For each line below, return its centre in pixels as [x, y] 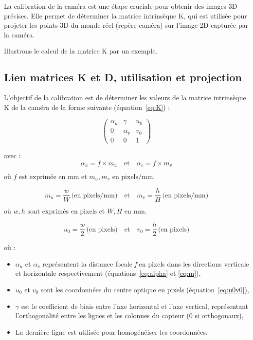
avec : [12, 155]
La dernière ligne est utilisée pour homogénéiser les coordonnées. [111, 331]
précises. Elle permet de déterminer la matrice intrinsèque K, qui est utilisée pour [126, 15]
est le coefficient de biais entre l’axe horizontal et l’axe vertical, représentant [135, 306]
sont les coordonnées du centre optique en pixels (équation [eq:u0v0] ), [145, 289]
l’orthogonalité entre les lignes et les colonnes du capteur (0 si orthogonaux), [129, 315]
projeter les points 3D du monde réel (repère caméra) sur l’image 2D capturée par [126, 25]
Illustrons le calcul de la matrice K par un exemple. [81, 51]
